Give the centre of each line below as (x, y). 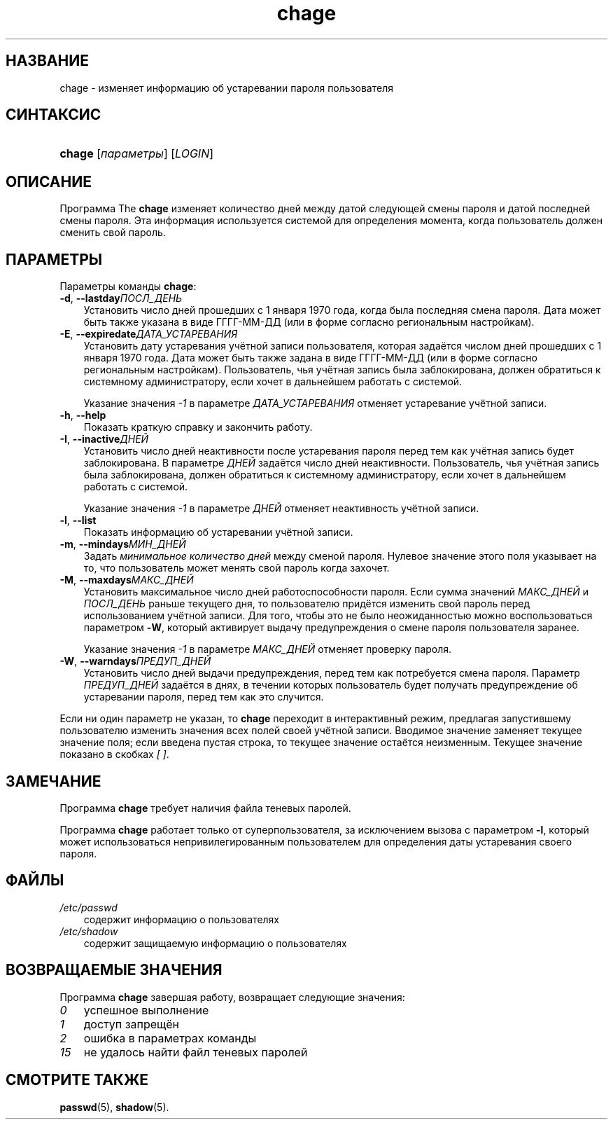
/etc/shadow (89, 931)
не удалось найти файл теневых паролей (196, 1052)
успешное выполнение (146, 1010)
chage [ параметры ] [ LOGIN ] (137, 154)
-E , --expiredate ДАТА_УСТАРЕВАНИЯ (149, 334)
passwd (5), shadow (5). (114, 1107)
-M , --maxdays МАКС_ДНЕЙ (127, 580)
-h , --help (83, 415)
